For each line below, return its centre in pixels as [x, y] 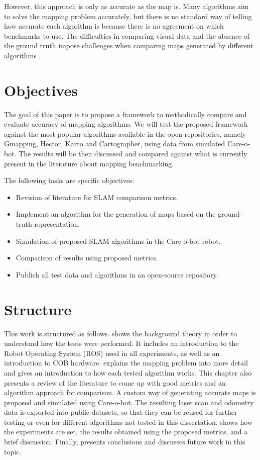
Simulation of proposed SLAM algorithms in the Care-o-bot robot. [118, 241]
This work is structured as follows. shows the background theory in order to [121, 333]
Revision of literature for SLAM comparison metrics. [97, 197]
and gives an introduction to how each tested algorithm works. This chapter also [128, 372]
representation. [57, 224]
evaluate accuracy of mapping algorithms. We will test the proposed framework [126, 124]
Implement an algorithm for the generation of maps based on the [116, 214]
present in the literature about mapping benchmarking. [89, 163]
